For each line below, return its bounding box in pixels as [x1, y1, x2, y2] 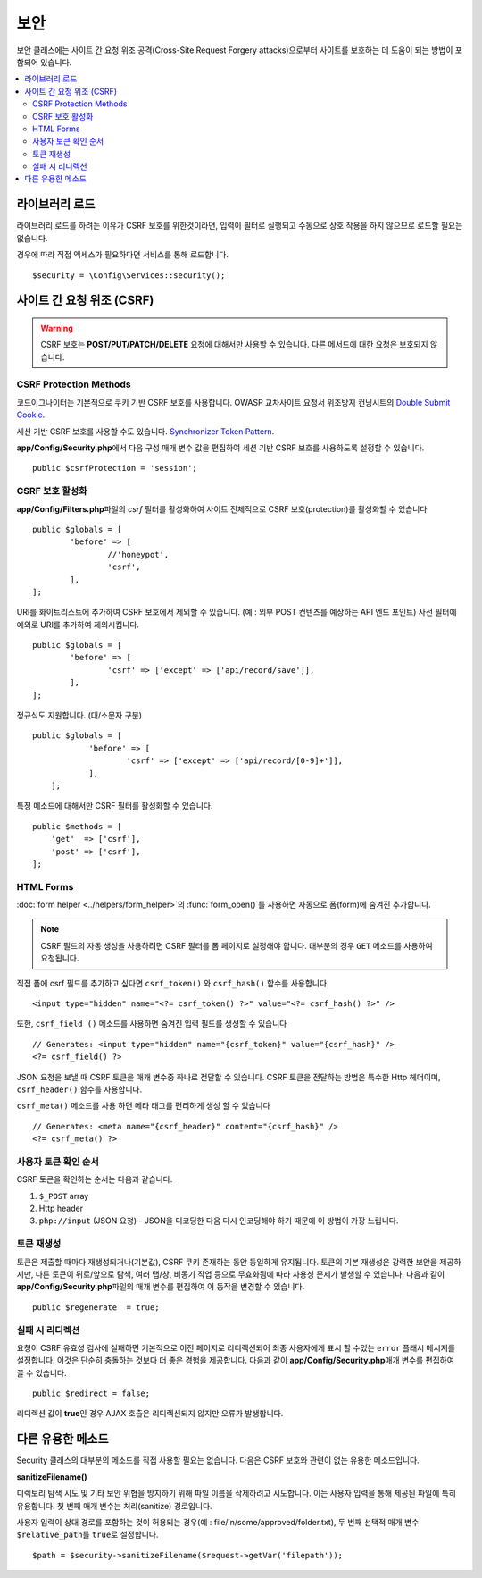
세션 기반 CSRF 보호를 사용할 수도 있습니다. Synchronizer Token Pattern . [16, 425, 275, 437]
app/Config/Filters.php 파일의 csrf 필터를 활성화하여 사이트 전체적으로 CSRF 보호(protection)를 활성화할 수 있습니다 [16, 503, 428, 514]
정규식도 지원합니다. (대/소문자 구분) [16, 710, 143, 721]
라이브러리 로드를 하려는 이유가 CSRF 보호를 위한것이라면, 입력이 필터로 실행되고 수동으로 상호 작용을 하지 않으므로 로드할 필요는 [16, 220, 463, 231]
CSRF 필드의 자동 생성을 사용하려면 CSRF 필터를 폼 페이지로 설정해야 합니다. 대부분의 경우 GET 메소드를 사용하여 [40, 940, 433, 951]
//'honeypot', [107, 550, 170, 559]
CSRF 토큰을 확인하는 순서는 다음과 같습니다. [16, 1174, 173, 1185]
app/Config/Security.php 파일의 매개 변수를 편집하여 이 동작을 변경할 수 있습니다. [16, 1281, 305, 1292]
